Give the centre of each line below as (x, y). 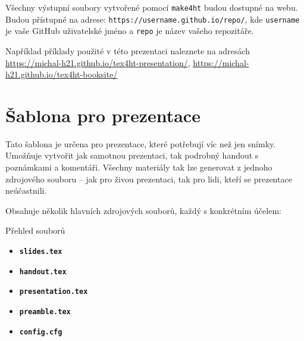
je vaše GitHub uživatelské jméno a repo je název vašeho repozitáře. (130, 31)
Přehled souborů (35, 230)
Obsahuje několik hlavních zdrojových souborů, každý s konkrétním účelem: (143, 210)
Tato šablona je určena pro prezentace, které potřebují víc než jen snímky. (141, 143)
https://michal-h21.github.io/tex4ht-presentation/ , (98, 62)
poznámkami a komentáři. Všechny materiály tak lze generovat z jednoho (139, 167)
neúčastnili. (26, 190)
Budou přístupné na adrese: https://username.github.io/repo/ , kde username (153, 19)
